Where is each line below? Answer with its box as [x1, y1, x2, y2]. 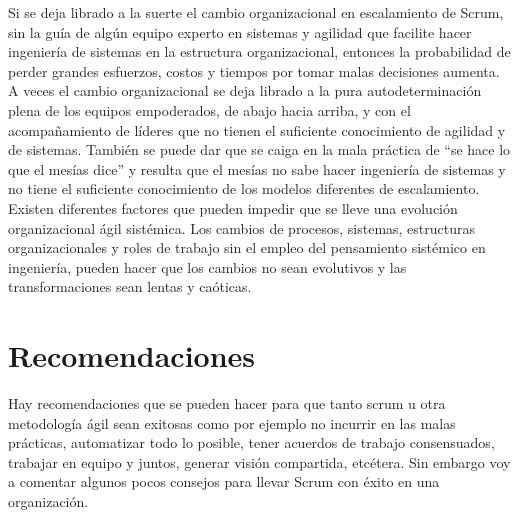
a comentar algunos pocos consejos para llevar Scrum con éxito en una [8, 471, 440, 492]
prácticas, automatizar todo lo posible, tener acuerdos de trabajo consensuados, [8, 432, 495, 453]
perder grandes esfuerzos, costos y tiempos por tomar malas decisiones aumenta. [8, 60, 500, 81]
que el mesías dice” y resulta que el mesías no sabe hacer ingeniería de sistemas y [8, 158, 506, 179]
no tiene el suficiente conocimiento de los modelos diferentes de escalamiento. [8, 178, 480, 199]
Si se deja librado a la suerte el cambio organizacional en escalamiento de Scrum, [8, 2, 504, 22]
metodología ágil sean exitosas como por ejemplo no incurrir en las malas [8, 412, 456, 433]
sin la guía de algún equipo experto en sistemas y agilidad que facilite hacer [8, 21, 472, 42]
